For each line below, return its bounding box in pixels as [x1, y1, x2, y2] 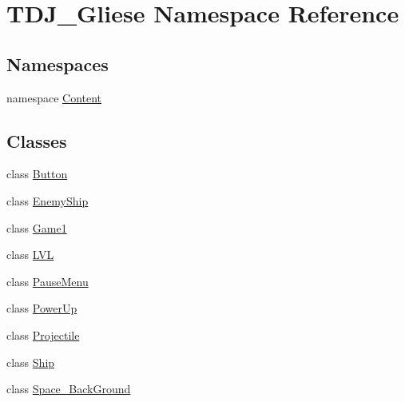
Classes [6, 128, 67, 153]
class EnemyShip [6, 192, 89, 209]
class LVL [6, 246, 54, 263]
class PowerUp [6, 300, 77, 316]
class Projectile [6, 326, 80, 343]
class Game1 [6, 219, 67, 236]
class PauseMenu [6, 273, 89, 289]
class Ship [6, 353, 55, 370]
